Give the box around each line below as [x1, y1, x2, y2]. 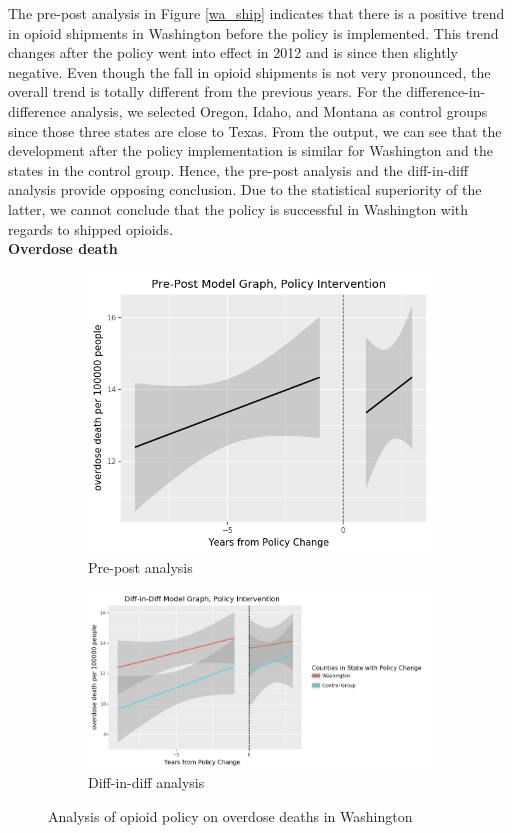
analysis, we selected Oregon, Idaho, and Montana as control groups [70, 100, 488, 121]
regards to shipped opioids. [8, 218, 173, 239]
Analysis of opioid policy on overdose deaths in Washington [48, 805, 413, 826]
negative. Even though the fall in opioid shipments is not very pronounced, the [8, 61, 491, 82]
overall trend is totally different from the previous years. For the [8, 81, 402, 102]
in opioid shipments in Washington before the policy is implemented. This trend [8, 22, 499, 43]
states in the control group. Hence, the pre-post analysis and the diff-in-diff [8, 159, 469, 180]
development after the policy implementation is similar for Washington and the [8, 140, 493, 161]
